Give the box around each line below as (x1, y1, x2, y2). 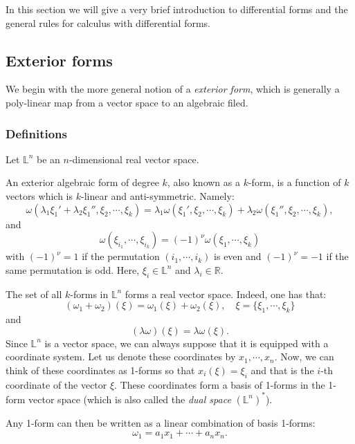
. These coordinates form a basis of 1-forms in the (114, 377, 325, 391)
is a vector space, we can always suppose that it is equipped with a (44, 335, 329, 350)
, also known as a (167, 175, 240, 189)
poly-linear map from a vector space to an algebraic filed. (6, 95, 248, 109)
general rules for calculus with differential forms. (6, 15, 210, 30)
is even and (214, 249, 262, 263)
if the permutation (82, 249, 160, 263)
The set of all (6, 286, 62, 301)
